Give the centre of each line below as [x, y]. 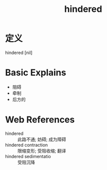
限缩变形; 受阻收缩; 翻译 [42, 151]
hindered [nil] [19, 53]
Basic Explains [36, 73]
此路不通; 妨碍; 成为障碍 [42, 139]
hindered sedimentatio [28, 156]
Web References [40, 120]
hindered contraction [27, 145]
